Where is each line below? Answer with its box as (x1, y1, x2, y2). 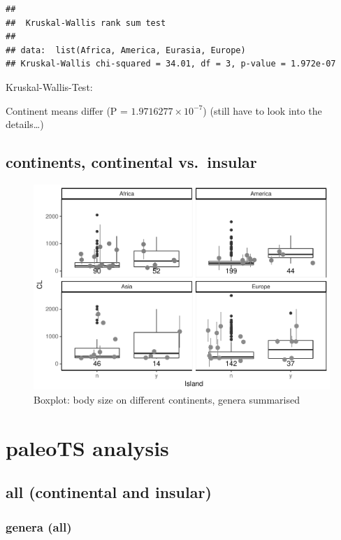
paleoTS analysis (6, 433, 169, 462)
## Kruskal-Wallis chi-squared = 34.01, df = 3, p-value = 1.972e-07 (6, 59, 336, 69)
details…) (6, 117, 44, 132)
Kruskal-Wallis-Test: (6, 79, 93, 94)
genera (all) (6, 518, 72, 535)
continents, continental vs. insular (6, 151, 257, 173)
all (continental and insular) (6, 481, 212, 503)
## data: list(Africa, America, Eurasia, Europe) (6, 45, 246, 55)
